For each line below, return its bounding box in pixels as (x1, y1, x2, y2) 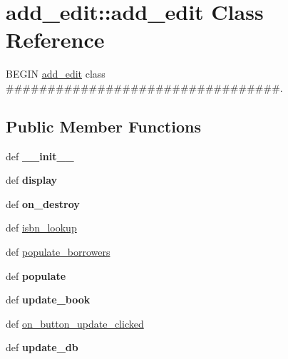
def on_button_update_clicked (6, 316, 144, 331)
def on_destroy (6, 196, 80, 211)
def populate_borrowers (6, 244, 110, 259)
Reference (6, 25, 105, 54)
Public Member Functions (6, 115, 201, 137)
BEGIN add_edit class (6, 66, 106, 81)
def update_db (6, 340, 78, 355)
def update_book (6, 292, 91, 307)
